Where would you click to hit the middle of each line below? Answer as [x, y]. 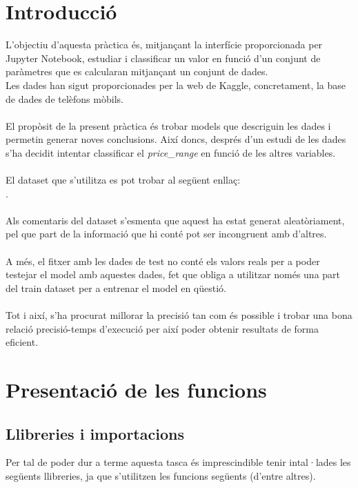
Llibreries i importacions [95, 433]
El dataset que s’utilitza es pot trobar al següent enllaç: [123, 180]
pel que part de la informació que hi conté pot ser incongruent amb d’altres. [166, 234]
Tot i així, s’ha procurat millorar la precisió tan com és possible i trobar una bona [179, 315]
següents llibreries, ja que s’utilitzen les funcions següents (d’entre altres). [161, 475]
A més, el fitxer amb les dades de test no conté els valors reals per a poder [163, 261]
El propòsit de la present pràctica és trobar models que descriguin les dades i [168, 125]
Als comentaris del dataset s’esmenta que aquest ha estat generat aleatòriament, [175, 220]
